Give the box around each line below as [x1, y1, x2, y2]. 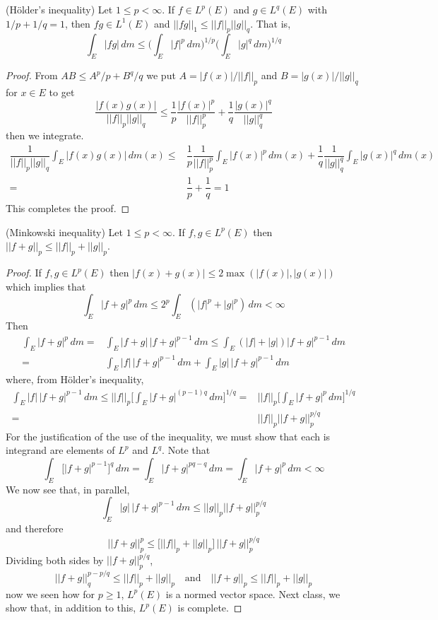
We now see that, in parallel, [6, 481, 130, 496]
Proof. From [6, 68, 58, 83]
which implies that [6, 279, 86, 293]
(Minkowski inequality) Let [6, 224, 123, 239]
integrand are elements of [6, 443, 115, 457]
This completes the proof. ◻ [6, 201, 130, 216]
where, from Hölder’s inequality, [6, 372, 144, 387]
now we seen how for [6, 586, 95, 601]
